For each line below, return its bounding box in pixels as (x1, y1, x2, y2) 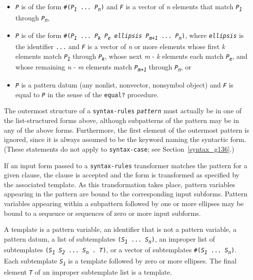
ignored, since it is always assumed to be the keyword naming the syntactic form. (4, 134, 246, 144)
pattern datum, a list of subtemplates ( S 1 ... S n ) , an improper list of (4, 233, 215, 245)
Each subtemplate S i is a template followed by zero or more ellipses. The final (4, 256, 237, 266)
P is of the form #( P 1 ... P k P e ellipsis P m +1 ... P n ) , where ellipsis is (15, 30, 244, 41)
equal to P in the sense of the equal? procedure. (15, 89, 159, 99)
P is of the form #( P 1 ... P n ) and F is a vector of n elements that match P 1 (15, 1, 242, 12)
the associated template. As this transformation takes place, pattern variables (4, 179, 235, 189)
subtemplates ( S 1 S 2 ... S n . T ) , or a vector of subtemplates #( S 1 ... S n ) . (4, 245, 237, 256)
